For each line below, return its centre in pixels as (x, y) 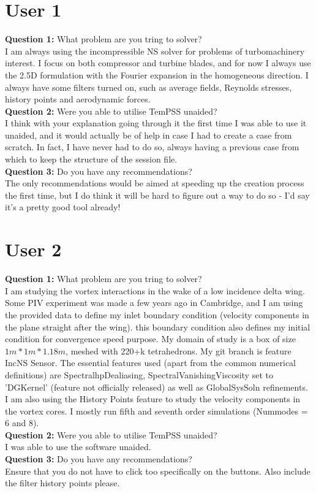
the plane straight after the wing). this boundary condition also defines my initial (158, 327)
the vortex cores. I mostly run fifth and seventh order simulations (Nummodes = (156, 411)
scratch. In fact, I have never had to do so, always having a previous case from (152, 147)
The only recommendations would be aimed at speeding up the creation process (155, 183)
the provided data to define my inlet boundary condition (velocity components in (157, 314)
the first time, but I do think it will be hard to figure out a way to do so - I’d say (157, 195)
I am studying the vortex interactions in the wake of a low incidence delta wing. (155, 290)
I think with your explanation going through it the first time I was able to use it (156, 123)
